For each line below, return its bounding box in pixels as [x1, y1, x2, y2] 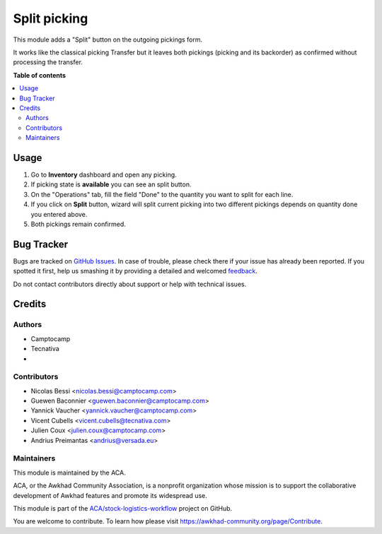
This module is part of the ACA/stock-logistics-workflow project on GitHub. [13, 504, 233, 512]
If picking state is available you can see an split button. [30, 180, 192, 189]
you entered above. [30, 210, 88, 218]
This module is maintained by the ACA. [13, 468, 127, 477]
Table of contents [13, 71, 66, 79]
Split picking [13, 11, 88, 26]
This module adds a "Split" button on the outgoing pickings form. [13, 35, 203, 44]
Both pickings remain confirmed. [30, 220, 127, 228]
